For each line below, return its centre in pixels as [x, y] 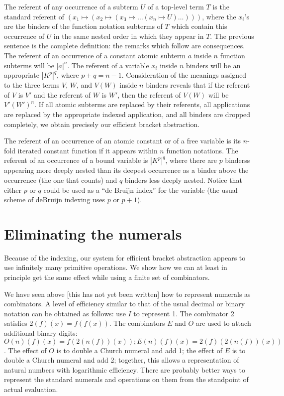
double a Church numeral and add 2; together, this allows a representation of [122, 360]
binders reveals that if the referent [198, 85]
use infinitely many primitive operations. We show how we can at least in [116, 267]
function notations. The [202, 150]
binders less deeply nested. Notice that [183, 180]
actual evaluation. [31, 389]
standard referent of [34, 16]
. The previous [232, 36]
